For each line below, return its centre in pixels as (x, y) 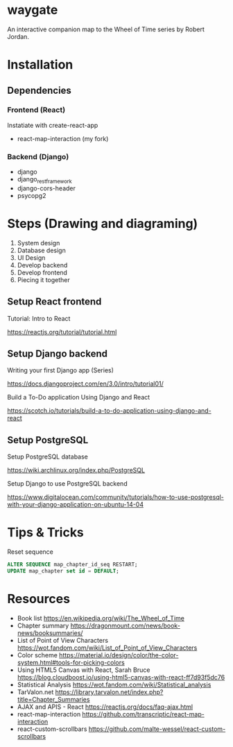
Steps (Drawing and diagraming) (103, 224)
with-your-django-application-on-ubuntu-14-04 (76, 504)
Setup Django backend (57, 354)
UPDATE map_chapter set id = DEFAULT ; (63, 571)
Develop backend (42, 265)
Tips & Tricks (46, 533)
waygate (33, 10)
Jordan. (18, 36)
